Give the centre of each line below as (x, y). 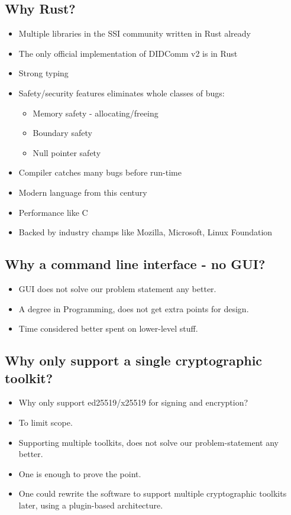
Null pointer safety (67, 152)
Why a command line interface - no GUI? (135, 264)
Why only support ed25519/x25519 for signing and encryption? (133, 402)
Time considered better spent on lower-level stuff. (108, 328)
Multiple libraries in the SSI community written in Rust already (135, 33)
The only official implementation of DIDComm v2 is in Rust (128, 53)
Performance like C (53, 212)
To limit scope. (46, 422)
